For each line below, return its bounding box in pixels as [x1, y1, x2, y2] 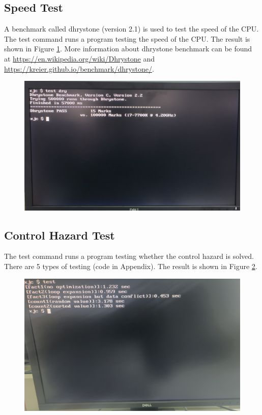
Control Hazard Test [4, 227, 115, 243]
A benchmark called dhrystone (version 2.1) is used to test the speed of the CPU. [4, 23, 259, 34]
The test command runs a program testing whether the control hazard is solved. [4, 251, 254, 261]
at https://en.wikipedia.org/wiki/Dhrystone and [4, 53, 155, 64]
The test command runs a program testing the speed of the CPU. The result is [4, 33, 250, 44]
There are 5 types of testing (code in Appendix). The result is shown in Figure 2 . [4, 261, 257, 272]
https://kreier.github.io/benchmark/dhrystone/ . [4, 63, 154, 74]
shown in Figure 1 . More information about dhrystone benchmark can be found [4, 43, 252, 54]
